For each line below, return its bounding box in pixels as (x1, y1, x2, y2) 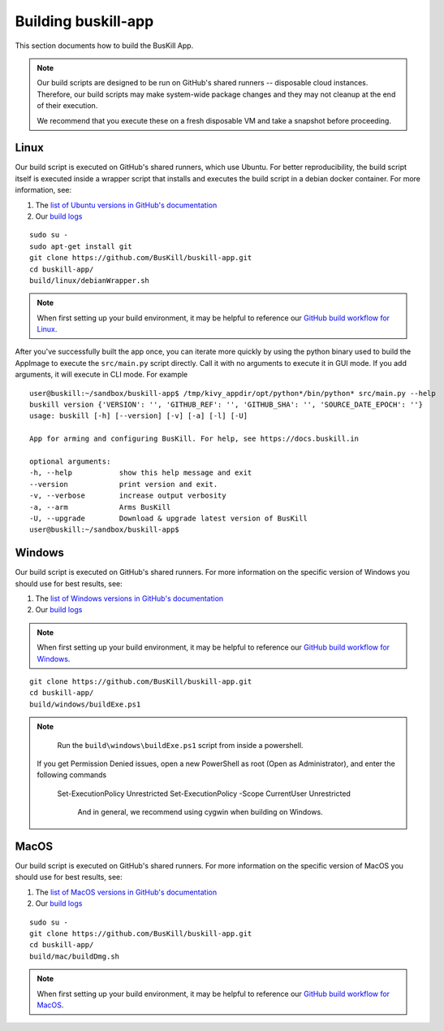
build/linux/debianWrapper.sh (29, 276, 150, 285)
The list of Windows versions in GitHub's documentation (35, 594, 224, 603)
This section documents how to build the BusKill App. (15, 41, 194, 50)
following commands (37, 770, 107, 780)
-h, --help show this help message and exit (29, 468, 252, 477)
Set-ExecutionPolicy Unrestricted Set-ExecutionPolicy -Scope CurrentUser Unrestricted (57, 789, 351, 798)
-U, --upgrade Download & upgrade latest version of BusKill (29, 513, 308, 523)
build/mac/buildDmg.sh (29, 951, 120, 961)
